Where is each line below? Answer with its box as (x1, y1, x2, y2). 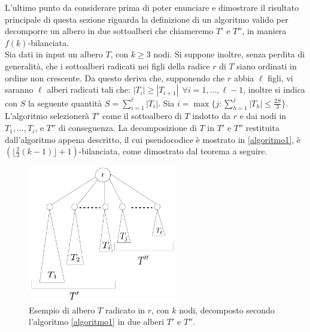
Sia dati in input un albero (5, 48, 103, 60)
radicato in (105, 303, 145, 316)
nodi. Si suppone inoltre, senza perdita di (153, 48, 305, 60)
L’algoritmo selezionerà (5, 109, 90, 122)
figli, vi (268, 71, 293, 84)
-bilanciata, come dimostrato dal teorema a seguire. (78, 145, 268, 157)
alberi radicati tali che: (47, 83, 130, 96)
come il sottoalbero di (102, 109, 182, 122)
